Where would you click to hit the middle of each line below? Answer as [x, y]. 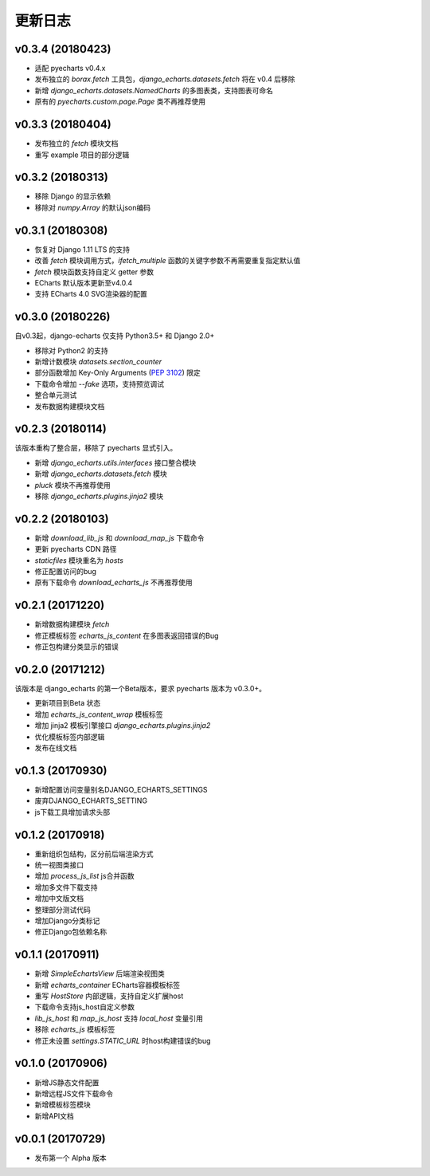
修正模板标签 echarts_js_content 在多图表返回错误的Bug [127, 635]
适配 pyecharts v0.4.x [70, 69]
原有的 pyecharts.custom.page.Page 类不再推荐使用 [120, 102]
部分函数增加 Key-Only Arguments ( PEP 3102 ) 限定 [117, 373]
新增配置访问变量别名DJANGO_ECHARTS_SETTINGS [121, 789]
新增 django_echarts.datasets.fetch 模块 [101, 474]
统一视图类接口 [59, 865]
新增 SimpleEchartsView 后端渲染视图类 [100, 973]
